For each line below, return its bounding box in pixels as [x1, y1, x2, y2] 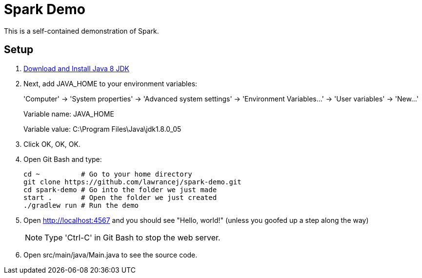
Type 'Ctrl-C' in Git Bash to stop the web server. [44, 232, 221, 242]
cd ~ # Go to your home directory [23, 170, 192, 178]
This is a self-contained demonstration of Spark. [4, 26, 159, 35]
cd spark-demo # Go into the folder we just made [23, 185, 217, 194]
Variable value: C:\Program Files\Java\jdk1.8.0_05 [23, 124, 181, 133]
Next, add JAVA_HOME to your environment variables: [23, 79, 198, 88]
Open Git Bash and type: [23, 155, 102, 163]
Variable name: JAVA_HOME [23, 109, 114, 118]
